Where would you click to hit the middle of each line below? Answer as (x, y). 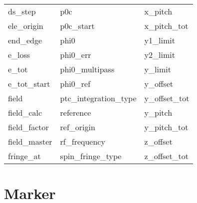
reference (76, 112)
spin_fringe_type (91, 156)
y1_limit (160, 40)
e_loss (19, 55)
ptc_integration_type (98, 98)
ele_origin (26, 26)
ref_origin (78, 127)
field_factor (28, 127)
